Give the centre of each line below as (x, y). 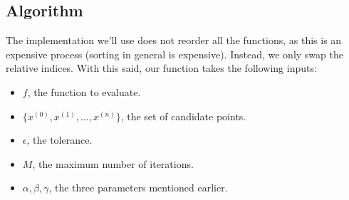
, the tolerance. (59, 140)
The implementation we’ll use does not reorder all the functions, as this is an (174, 40)
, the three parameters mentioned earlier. (138, 188)
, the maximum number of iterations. (113, 163)
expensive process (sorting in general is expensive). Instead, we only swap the (174, 54)
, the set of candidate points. (183, 116)
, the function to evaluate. (84, 91)
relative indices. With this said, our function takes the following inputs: (161, 68)
